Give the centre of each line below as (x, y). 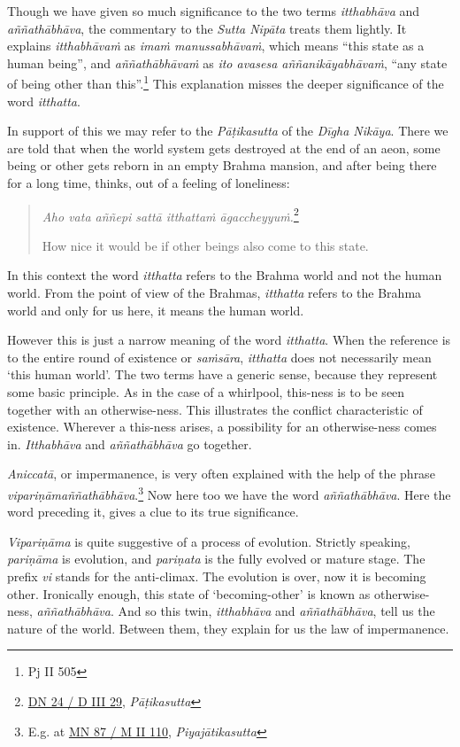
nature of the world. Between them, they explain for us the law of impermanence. (228, 628)
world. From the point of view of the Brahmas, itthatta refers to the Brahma (215, 293)
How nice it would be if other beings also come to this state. (205, 245)
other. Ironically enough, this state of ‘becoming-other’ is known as (189, 593)
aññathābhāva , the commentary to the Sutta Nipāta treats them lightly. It (207, 28)
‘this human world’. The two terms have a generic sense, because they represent (222, 374)
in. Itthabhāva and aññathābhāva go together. (130, 444)
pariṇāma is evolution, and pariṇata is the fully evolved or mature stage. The (216, 559)
